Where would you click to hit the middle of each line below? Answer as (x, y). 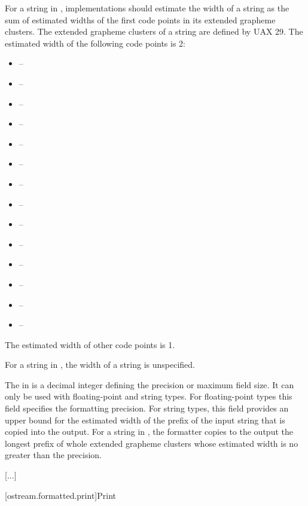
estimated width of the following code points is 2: (95, 43)
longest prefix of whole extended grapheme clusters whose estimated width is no (152, 443)
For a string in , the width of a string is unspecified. (100, 365)
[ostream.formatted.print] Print (60, 495)
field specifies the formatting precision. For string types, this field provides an (147, 408)
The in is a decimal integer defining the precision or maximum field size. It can (150, 384)
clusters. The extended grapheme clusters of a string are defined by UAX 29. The (154, 31)
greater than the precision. (53, 455)
